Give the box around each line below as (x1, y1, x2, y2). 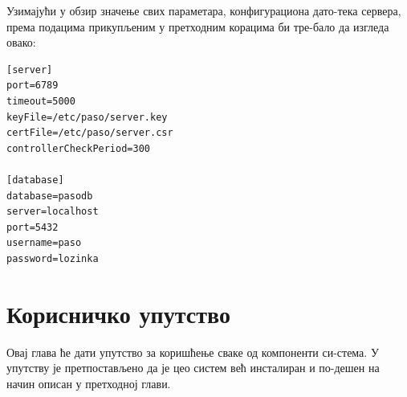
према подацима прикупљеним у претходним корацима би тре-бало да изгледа (6, 18, 389, 35)
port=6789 (6, 80, 59, 92)
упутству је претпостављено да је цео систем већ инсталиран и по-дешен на (6, 359, 380, 376)
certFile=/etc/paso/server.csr (6, 127, 173, 139)
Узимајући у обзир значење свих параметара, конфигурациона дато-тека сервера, (6, 2, 401, 18)
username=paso (6, 237, 82, 249)
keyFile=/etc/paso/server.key (6, 111, 168, 123)
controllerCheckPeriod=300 (6, 142, 150, 154)
